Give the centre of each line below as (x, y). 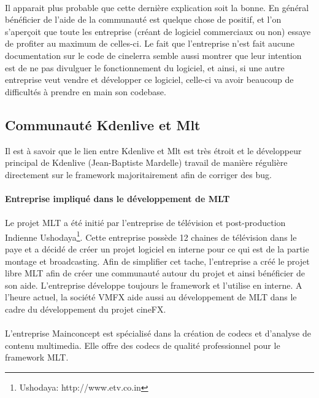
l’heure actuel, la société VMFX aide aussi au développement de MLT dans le (151, 297)
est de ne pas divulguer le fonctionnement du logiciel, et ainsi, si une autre (145, 67)
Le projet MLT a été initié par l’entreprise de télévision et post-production (145, 223)
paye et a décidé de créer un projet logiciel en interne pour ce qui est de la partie (157, 248)
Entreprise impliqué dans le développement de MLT (117, 198)
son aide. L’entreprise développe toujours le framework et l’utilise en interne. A (154, 285)
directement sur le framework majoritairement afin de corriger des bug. (138, 174)
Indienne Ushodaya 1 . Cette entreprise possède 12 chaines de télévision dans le (151, 236)
